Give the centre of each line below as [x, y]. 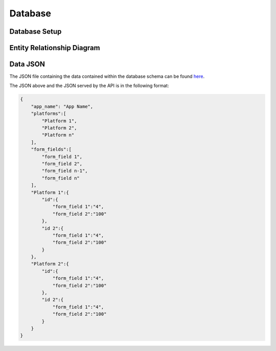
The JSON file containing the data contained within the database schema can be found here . [107, 76]
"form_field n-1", [65, 171]
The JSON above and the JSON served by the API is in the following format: [89, 86]
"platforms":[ [49, 114]
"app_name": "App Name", [62, 106]
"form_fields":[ [51, 149]
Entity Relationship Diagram [55, 48]
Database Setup [36, 31]
